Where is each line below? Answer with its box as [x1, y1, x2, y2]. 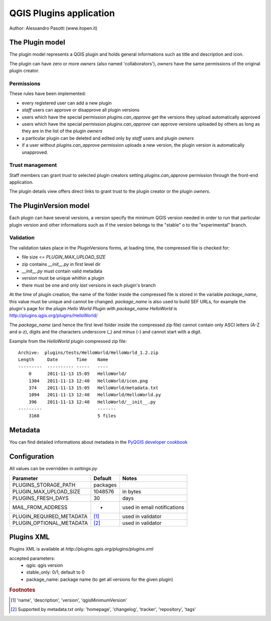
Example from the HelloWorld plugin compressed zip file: [9, 338, 127, 344]
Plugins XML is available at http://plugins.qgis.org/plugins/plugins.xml [9, 546, 154, 552]
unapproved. [22, 149, 49, 155]
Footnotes [9, 586, 36, 593]
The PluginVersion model [9, 202, 90, 210]
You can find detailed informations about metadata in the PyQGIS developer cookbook [9, 439, 188, 445]
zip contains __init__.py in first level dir [22, 261, 101, 267]
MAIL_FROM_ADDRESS [12, 503, 68, 510]
